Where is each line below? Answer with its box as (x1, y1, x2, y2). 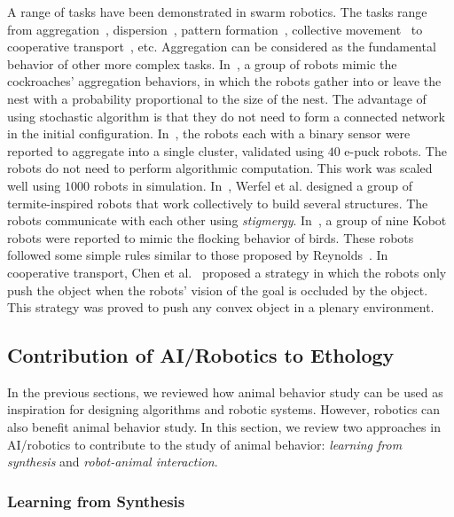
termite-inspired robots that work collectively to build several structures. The (7, 193, 428, 212)
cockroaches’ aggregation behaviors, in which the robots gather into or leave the (7, 72, 442, 90)
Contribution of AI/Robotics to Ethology (7, 341, 395, 369)
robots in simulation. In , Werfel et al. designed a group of (93, 176, 413, 194)
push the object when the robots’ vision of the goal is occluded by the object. (7, 280, 428, 299)
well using (7, 176, 61, 194)
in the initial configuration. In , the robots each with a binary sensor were (7, 124, 411, 143)
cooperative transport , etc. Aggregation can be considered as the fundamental (7, 37, 436, 56)
